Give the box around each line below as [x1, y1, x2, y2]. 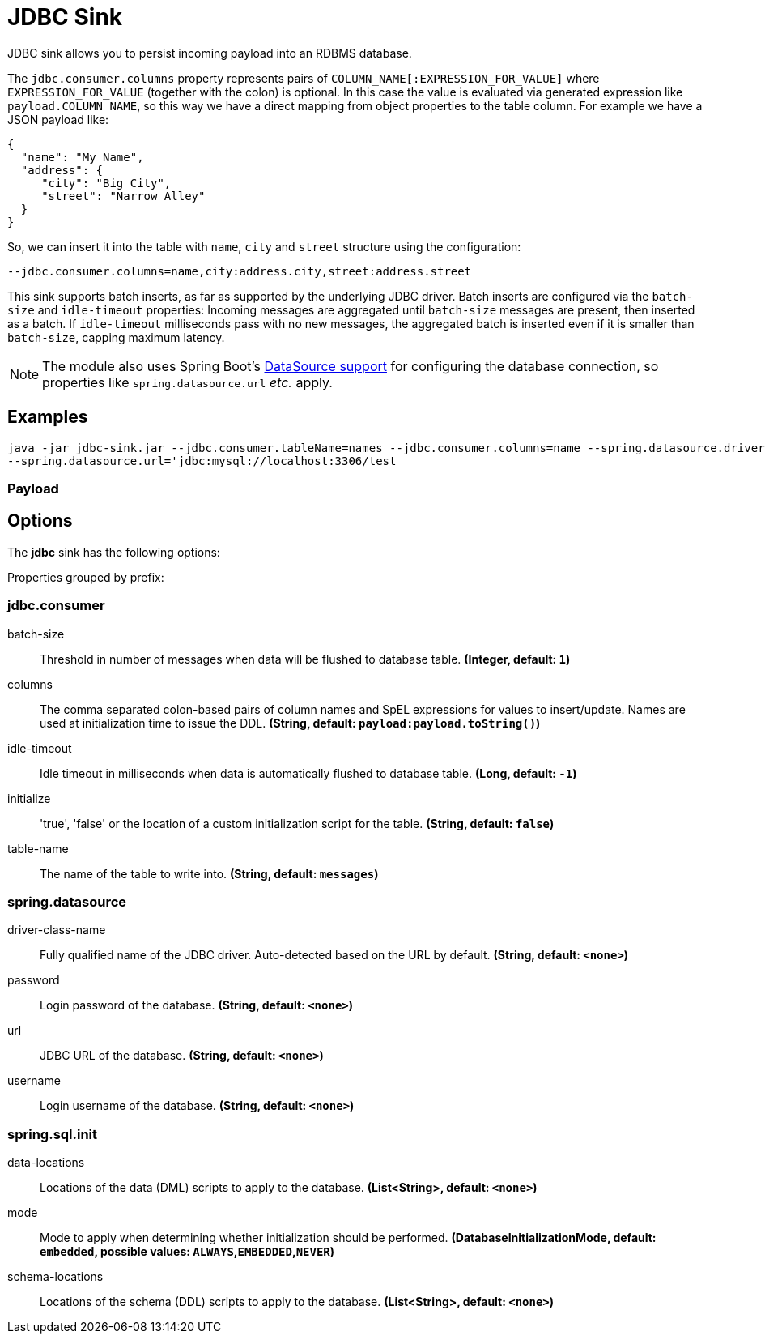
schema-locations [7, 1270, 104, 1284]
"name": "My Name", [20, 150, 144, 164]
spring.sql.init [7, 1125, 98, 1142]
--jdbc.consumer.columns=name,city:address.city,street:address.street [7, 264, 472, 278]
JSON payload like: [7, 112, 109, 126]
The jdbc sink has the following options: [7, 544, 220, 559]
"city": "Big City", [41, 176, 172, 190]
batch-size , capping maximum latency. [7, 330, 225, 344]
